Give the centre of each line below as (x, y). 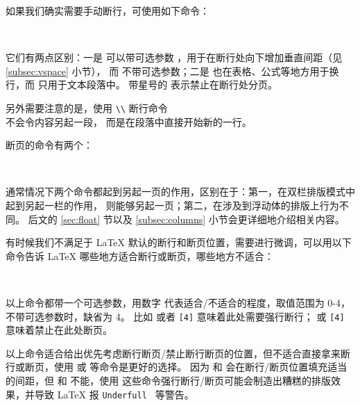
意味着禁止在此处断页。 (59, 330)
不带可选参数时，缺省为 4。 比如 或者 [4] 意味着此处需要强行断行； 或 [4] (175, 316)
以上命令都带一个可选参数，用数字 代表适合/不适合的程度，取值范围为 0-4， (178, 302)
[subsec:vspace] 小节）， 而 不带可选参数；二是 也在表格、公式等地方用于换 (172, 71)
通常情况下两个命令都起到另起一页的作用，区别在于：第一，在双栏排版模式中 (180, 192)
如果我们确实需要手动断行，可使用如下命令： (108, 10)
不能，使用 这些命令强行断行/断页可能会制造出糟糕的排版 (200, 380)
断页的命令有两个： (49, 145)
